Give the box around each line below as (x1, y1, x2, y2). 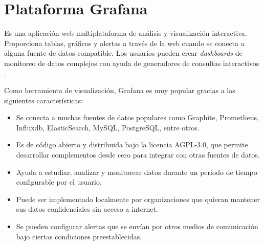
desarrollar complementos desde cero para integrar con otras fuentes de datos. (16, 149, 260, 160)
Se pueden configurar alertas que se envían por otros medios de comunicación (16, 221, 258, 232)
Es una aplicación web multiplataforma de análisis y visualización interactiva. (4, 28, 247, 38)
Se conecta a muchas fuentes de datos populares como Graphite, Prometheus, (16, 112, 259, 123)
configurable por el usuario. (16, 176, 102, 187)
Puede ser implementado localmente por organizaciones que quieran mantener (16, 193, 260, 204)
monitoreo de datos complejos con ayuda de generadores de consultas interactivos (4, 57, 259, 68)
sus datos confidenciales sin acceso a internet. (16, 204, 158, 214)
